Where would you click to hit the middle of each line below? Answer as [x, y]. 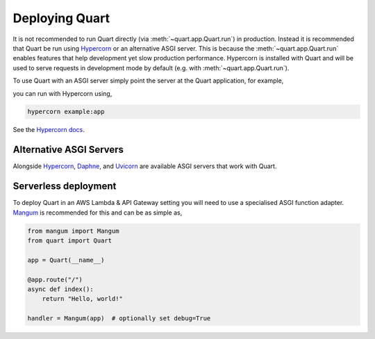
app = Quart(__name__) [66, 260]
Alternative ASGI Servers [68, 150]
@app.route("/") [55, 279]
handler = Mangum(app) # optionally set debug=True [119, 319]
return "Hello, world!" [82, 299]
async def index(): [60, 289]
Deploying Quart [61, 18]
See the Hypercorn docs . [49, 130]
